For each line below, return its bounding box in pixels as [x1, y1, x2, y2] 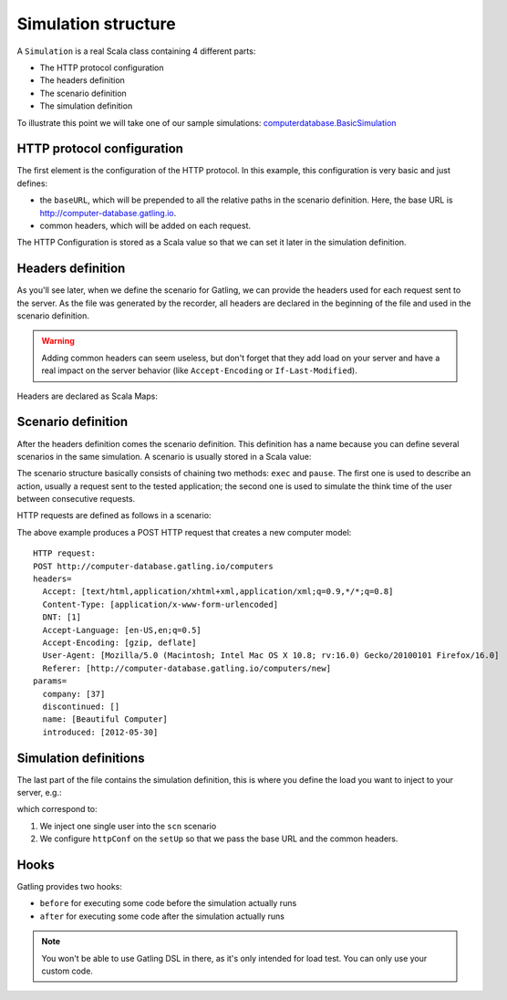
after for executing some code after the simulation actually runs [39, 911, 285, 922]
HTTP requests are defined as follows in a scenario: [16, 510, 212, 521]
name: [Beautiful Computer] [42, 714, 169, 724]
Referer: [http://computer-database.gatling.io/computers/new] [42, 662, 332, 673]
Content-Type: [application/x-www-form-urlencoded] [42, 599, 278, 609]
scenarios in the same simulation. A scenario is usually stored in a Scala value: [16, 451, 312, 462]
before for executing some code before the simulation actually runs [39, 898, 297, 909]
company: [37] [42, 689, 106, 699]
